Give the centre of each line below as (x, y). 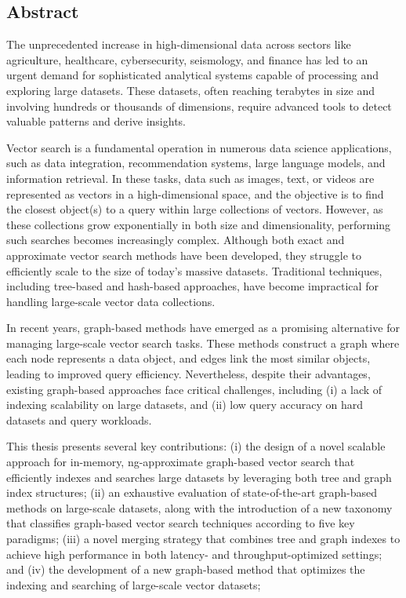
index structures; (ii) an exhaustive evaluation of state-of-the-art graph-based (192, 492)
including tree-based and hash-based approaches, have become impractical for (192, 286)
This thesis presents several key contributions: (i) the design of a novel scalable (196, 446)
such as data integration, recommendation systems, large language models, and (196, 163)
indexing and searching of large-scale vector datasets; (134, 584)
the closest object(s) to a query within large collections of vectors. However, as (195, 209)
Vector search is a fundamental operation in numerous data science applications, (199, 147)
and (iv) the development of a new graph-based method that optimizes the (186, 569)
